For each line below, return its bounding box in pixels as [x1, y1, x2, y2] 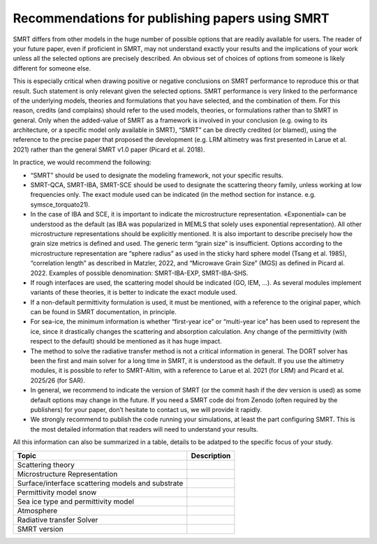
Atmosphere [17, 506, 58, 515]
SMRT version [17, 524, 64, 534]
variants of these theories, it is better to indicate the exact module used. [30, 288, 237, 297]
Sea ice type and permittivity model [17, 497, 134, 506]
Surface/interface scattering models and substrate [17, 478, 184, 488]
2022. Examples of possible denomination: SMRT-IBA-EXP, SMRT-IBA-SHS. [30, 269, 249, 277]
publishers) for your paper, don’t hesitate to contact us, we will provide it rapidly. [30, 406, 262, 413]
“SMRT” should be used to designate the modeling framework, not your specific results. [30, 171, 283, 179]
